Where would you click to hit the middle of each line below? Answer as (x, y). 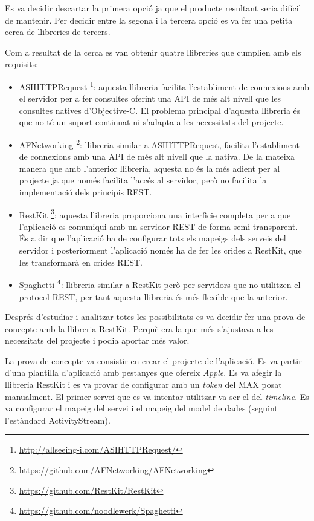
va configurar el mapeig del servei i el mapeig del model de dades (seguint (141, 408)
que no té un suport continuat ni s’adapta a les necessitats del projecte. (151, 122)
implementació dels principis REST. (85, 192)
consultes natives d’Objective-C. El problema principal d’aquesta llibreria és (160, 110)
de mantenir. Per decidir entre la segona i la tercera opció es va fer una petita (149, 20)
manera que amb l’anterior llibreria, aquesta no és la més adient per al (149, 168)
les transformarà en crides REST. (81, 262)
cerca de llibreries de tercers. (58, 32)
